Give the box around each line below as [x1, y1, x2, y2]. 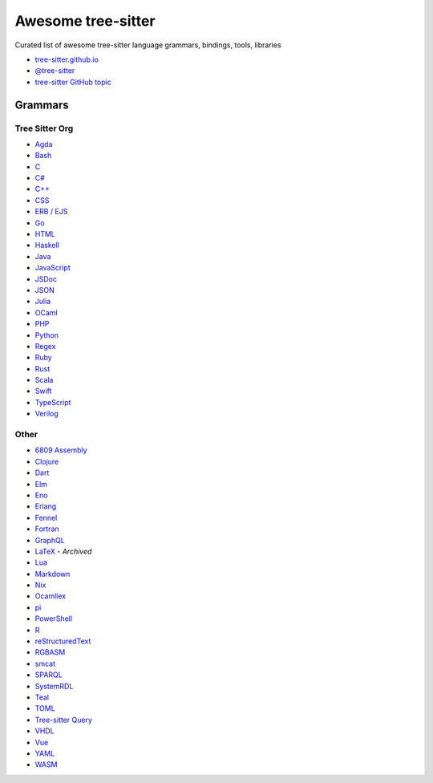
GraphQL [34, 535, 66, 545]
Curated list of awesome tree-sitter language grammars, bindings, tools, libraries [14, 40, 281, 50]
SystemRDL [34, 681, 74, 691]
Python [34, 330, 59, 340]
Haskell [34, 241, 59, 250]
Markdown [34, 569, 71, 578]
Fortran [34, 524, 59, 533]
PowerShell [34, 614, 72, 623]
